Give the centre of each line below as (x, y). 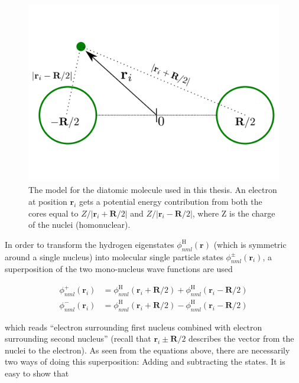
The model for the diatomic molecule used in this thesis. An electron (153, 190)
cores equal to (53, 213)
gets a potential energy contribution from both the (170, 201)
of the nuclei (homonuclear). (79, 225)
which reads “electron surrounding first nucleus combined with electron (134, 327)
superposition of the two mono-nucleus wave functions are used (119, 269)
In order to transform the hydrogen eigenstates (90, 244)
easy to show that (37, 373)
